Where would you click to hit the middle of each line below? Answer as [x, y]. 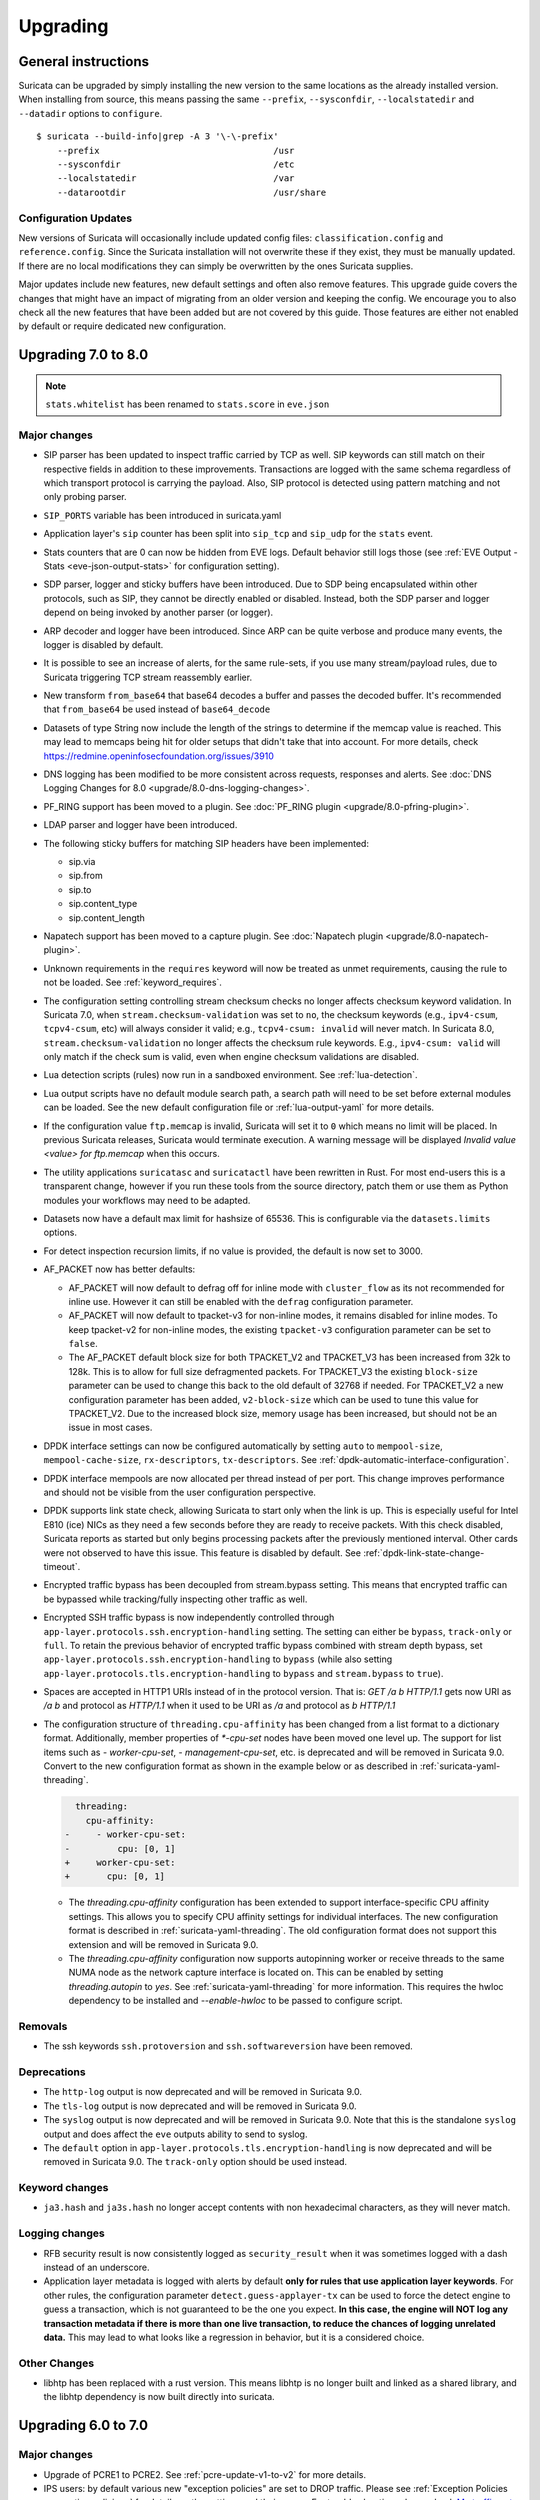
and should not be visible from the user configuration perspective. [180, 1492]
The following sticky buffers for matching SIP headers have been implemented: [206, 843]
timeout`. [62, 1566]
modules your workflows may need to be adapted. [147, 1200]
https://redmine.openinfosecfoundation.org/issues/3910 [158, 756]
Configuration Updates [75, 218]
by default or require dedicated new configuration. [122, 326]
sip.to [80, 889]
